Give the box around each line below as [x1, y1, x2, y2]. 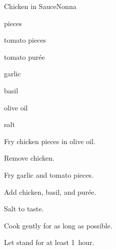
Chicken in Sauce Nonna [4, 1, 76, 11]
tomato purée [4, 51, 45, 62]
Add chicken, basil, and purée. [4, 186, 96, 197]
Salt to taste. [4, 203, 44, 214]
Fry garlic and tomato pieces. [4, 169, 93, 180]
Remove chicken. [4, 153, 54, 163]
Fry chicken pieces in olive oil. [4, 136, 95, 146]
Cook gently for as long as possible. [4, 220, 112, 230]
